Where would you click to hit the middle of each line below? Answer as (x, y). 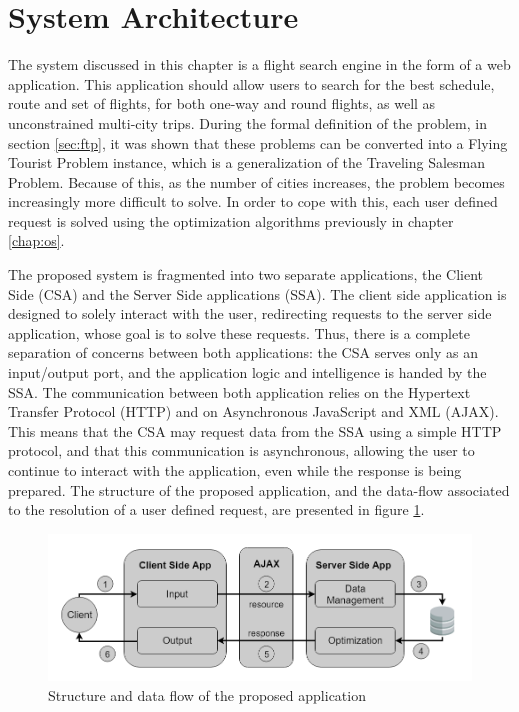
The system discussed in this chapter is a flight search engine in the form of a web (259, 64)
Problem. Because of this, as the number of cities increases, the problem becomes (256, 181)
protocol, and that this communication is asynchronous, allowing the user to (241, 450)
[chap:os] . (36, 240)
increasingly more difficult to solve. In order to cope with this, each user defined (253, 201)
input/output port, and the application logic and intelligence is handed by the (247, 372)
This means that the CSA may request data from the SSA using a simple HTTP (255, 430)
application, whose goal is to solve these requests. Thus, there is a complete (239, 332)
